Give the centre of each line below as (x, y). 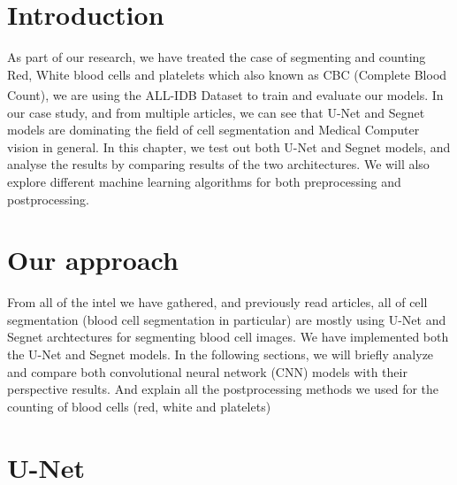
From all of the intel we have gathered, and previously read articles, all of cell (217, 302)
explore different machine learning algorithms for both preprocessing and (204, 181)
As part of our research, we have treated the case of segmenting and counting (217, 57)
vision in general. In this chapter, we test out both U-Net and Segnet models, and (229, 146)
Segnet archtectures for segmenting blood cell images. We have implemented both (228, 337)
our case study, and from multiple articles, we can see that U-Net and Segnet (216, 112)
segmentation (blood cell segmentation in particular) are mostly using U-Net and (227, 319)
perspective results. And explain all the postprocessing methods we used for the (223, 389)
